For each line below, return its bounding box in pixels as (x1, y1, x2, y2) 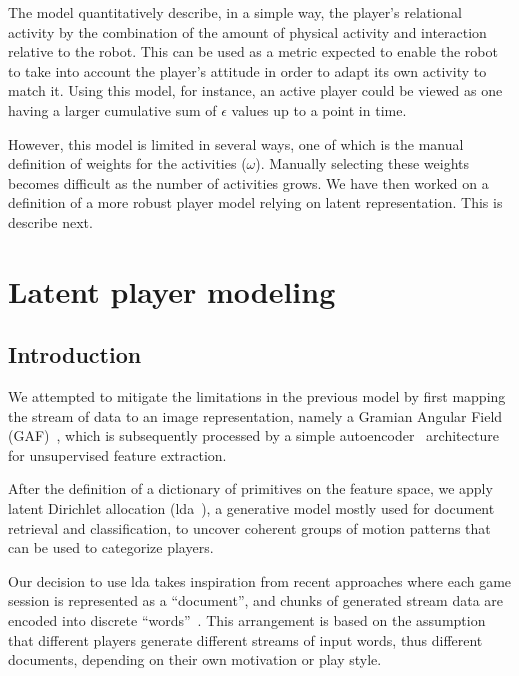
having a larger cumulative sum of (8, 99, 217, 120)
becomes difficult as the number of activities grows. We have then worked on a (8, 172, 489, 193)
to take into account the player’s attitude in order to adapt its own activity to (8, 60, 487, 81)
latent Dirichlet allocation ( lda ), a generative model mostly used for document (8, 498, 495, 519)
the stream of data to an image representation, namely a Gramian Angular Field (8, 405, 503, 426)
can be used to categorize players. (8, 537, 214, 558)
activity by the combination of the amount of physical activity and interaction (8, 21, 487, 42)
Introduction (8, 339, 142, 370)
